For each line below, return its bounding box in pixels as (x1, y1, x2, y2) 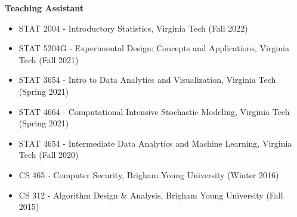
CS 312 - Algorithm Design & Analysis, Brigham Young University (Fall (18, 188, 283, 201)
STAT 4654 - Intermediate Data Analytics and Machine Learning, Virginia (18, 137, 292, 149)
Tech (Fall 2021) (18, 53, 79, 66)
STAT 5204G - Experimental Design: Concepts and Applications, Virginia (18, 42, 289, 54)
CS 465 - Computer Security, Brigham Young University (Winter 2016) (18, 168, 279, 181)
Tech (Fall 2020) (18, 148, 79, 161)
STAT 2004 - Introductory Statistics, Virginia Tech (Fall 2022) (18, 21, 248, 34)
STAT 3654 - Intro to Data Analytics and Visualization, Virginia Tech (18, 73, 276, 86)
